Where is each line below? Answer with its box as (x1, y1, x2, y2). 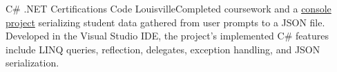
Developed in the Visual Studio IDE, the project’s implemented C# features (6, 28, 329, 43)
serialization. (6, 55, 59, 70)
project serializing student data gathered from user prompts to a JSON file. (6, 15, 325, 29)
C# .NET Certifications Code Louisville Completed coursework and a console (6, 1, 331, 15)
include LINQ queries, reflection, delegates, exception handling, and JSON (6, 42, 320, 56)
